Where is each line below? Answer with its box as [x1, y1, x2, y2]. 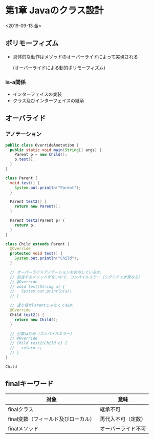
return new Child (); [14, 317, 58, 322]
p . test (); [14, 157, 36, 162]
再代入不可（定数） [99, 415, 146, 423]
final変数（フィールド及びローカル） [8, 415, 95, 423]
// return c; [10, 345, 42, 351]
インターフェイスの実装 [12, 91, 62, 97]
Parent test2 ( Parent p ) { [10, 218, 65, 223]
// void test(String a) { [10, 284, 65, 289]
